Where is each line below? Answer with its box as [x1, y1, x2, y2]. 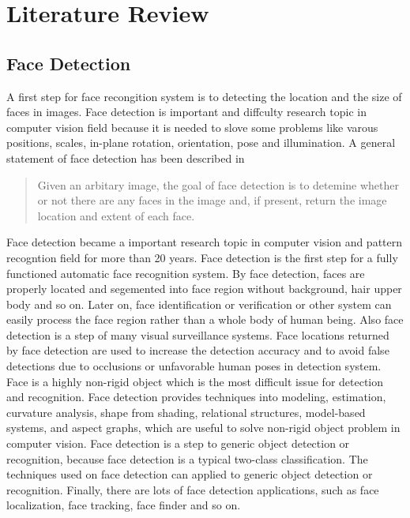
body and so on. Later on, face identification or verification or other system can [6, 295, 392, 312]
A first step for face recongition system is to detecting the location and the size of [6, 88, 402, 104]
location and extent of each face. [37, 207, 195, 223]
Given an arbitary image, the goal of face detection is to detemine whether [37, 176, 400, 193]
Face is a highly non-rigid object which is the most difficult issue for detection [6, 373, 384, 389]
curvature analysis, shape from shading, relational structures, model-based [6, 404, 366, 420]
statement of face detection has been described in [6, 149, 245, 166]
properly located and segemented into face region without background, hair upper [6, 280, 402, 297]
